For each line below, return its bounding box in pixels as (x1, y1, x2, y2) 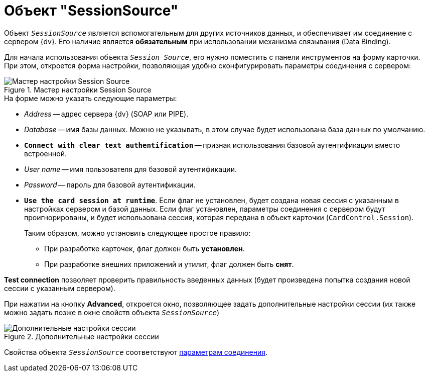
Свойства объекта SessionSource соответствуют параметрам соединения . (4, 347, 268, 356)
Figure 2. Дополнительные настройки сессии (4, 332, 159, 341)
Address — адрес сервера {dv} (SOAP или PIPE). (24, 109, 189, 118)
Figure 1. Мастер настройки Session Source (4, 85, 152, 94)
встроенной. (24, 149, 67, 158)
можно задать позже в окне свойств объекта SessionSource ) (4, 308, 219, 317)
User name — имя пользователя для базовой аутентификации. (24, 164, 237, 173)
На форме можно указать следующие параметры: (4, 93, 177, 103)
